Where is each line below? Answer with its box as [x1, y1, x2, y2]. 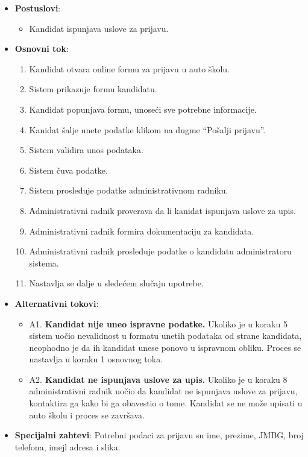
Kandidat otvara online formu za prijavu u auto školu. [29, 62, 230, 75]
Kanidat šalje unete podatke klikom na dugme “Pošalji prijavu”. [29, 123, 266, 136]
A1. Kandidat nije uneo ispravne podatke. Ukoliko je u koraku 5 [29, 317, 288, 330]
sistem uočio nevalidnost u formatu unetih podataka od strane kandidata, [29, 329, 302, 342]
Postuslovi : [14, 2, 61, 14]
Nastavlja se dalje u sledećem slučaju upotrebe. [29, 277, 204, 289]
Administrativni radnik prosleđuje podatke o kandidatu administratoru [29, 245, 292, 257]
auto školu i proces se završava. [29, 408, 145, 421]
